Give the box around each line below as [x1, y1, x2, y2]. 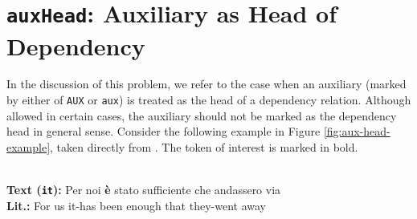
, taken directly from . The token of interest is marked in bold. [50, 138, 358, 155]
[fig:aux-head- [323, 123, 390, 140]
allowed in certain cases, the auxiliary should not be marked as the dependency [6, 107, 397, 124]
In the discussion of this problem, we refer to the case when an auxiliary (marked [6, 75, 407, 92]
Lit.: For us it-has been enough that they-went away [6, 197, 266, 213]
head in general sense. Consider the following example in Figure [6, 123, 321, 140]
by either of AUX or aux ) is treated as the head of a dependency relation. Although [6, 91, 411, 108]
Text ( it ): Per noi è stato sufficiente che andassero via [6, 181, 281, 198]
